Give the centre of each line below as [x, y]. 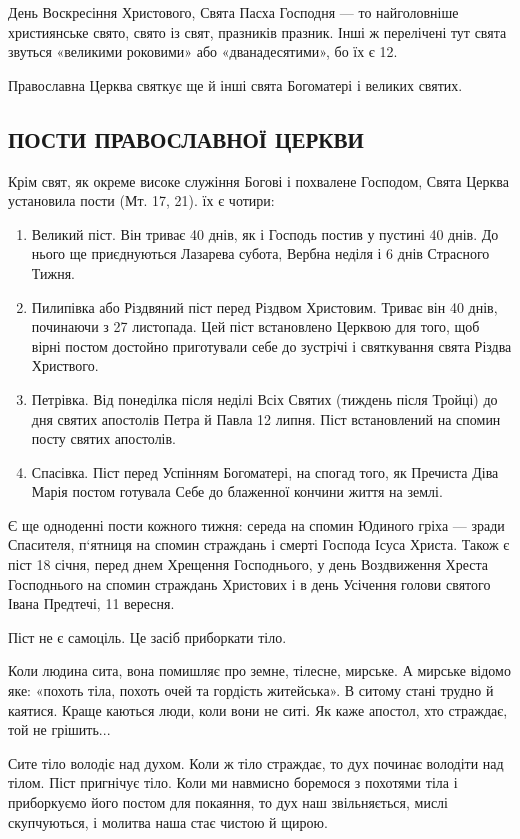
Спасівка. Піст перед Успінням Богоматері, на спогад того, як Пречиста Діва [265, 471]
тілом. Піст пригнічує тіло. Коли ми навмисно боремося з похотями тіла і [233, 782]
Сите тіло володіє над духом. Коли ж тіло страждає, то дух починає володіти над [256, 762]
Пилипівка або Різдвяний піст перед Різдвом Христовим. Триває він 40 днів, [264, 306]
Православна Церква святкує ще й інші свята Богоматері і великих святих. [235, 84]
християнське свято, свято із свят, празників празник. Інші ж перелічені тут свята [257, 31]
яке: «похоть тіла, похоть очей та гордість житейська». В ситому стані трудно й [251, 690]
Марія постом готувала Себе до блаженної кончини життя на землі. [237, 491]
